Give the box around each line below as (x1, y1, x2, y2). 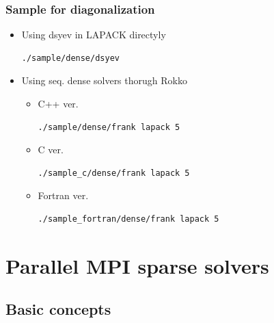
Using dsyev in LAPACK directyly (21, 27, 166, 42)
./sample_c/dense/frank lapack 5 (38, 168, 190, 178)
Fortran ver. (38, 188, 89, 203)
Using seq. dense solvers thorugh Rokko (21, 73, 187, 88)
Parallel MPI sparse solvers (5, 251, 269, 279)
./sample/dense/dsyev (21, 53, 120, 63)
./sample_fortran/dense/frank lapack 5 (38, 214, 219, 224)
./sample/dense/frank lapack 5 (38, 122, 180, 132)
